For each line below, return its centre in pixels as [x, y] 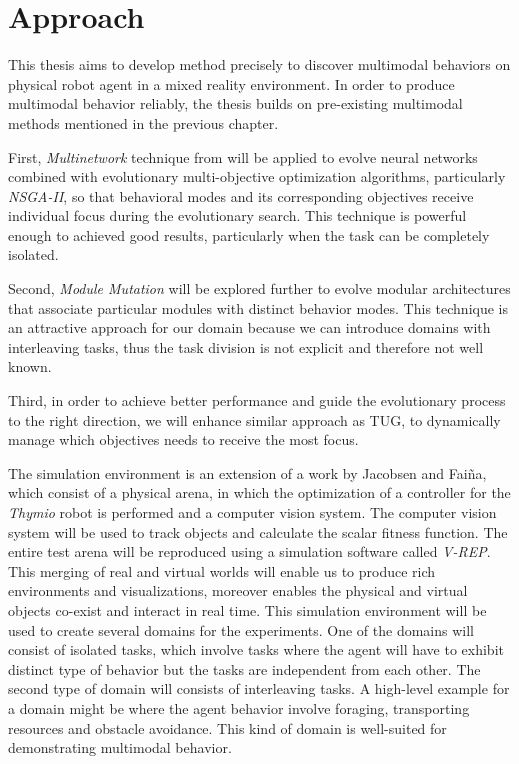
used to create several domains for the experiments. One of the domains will [241, 629]
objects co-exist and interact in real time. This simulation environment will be [247, 609]
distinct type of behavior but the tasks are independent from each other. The [244, 668]
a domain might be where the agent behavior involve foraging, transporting [239, 707]
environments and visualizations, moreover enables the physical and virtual [238, 590]
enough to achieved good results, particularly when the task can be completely [249, 234]
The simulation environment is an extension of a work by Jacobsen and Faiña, [247, 472]
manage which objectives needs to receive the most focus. [183, 439]
